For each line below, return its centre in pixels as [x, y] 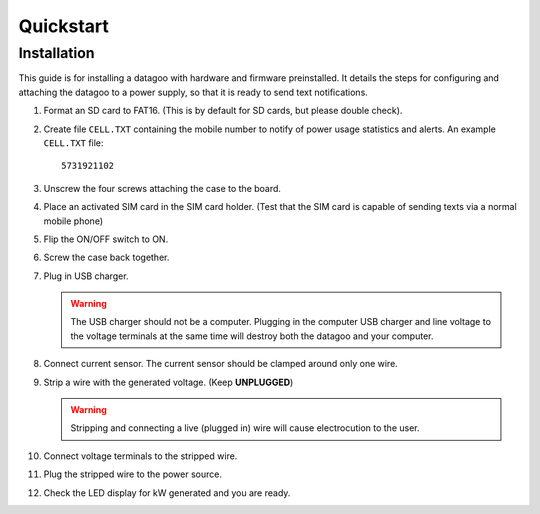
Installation [56, 53]
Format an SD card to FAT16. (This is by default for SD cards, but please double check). [223, 111]
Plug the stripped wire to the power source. [132, 474]
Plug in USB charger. [86, 276]
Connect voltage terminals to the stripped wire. [140, 456]
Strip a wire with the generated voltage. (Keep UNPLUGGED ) [168, 382]
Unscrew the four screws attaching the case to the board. [162, 188]
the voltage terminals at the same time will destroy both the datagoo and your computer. [252, 336]
